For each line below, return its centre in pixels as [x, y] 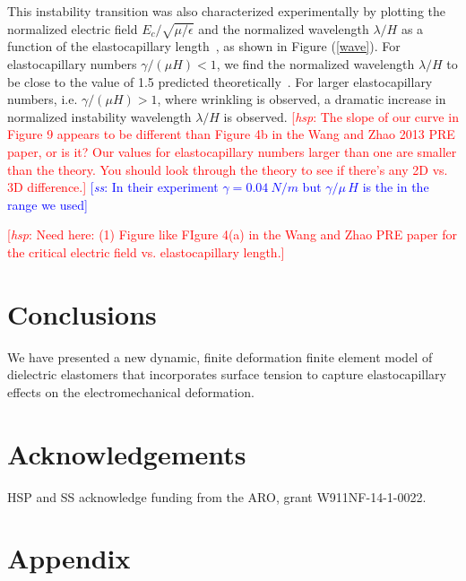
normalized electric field [73, 28]
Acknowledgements [127, 453]
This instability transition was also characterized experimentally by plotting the [227, 11]
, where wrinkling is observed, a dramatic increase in [302, 99]
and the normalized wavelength [284, 28]
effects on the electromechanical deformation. [131, 391]
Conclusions [82, 313]
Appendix [69, 558]
